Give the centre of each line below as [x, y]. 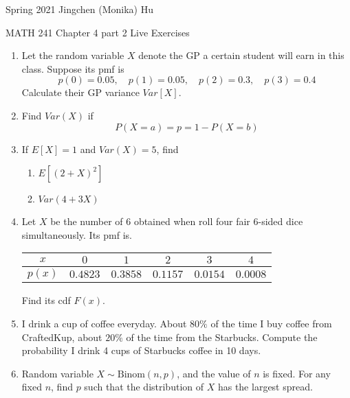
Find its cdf [46, 300]
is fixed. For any [297, 373]
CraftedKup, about [62, 337]
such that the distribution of [144, 387]
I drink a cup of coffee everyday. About [104, 323]
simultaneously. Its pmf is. [77, 234]
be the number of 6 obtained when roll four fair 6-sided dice [177, 221]
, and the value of [214, 373]
